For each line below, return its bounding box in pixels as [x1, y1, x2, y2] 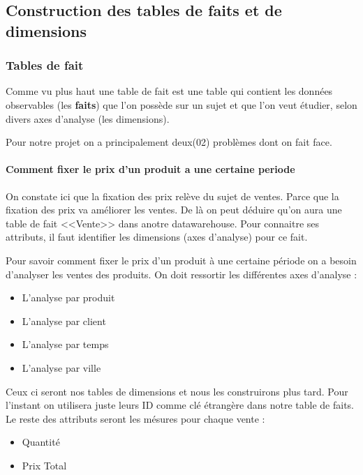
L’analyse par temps [22, 337, 109, 352]
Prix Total [22, 458, 67, 472]
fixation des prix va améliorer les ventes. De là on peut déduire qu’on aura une [6, 202, 342, 217]
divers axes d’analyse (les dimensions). [6, 111, 170, 126]
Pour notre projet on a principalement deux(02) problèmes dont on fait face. [6, 135, 332, 149]
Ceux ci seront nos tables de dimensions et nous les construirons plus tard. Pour [6, 384, 348, 398]
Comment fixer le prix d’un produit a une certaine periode [6, 162, 295, 176]
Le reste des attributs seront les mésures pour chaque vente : [6, 411, 265, 425]
